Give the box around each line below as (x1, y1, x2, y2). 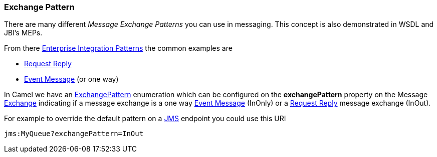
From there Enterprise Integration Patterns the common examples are (4, 44, 233, 53)
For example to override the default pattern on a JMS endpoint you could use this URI (4, 114, 286, 123)
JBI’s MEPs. (4, 28, 43, 37)
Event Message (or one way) (24, 75, 119, 84)
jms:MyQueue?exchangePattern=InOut (4, 130, 144, 138)
